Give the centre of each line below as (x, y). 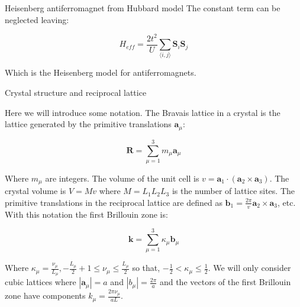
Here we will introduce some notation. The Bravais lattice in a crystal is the (143, 112)
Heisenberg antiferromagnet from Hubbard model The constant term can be (143, 8)
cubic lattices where (41, 282)
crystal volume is (36, 191)
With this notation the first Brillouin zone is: (86, 214)
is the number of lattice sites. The (233, 191)
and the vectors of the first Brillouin (225, 282)
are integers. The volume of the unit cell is (122, 178)
